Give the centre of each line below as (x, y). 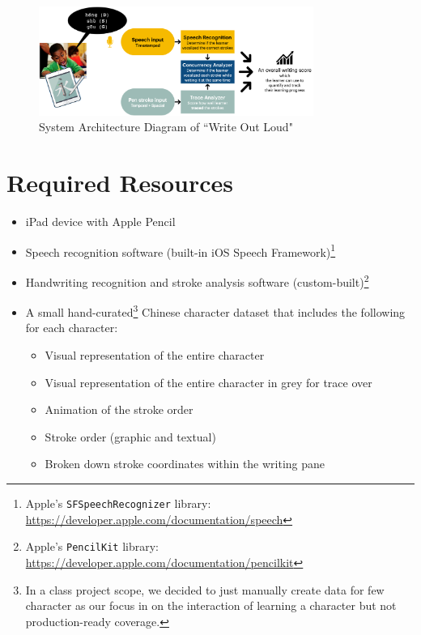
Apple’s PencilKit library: (92, 546)
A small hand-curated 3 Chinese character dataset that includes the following (215, 311)
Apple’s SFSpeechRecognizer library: (118, 503)
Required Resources (120, 183)
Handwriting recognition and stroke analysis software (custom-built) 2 (197, 280)
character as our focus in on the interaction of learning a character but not (211, 605)
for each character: (72, 328)
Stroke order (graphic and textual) (130, 436)
